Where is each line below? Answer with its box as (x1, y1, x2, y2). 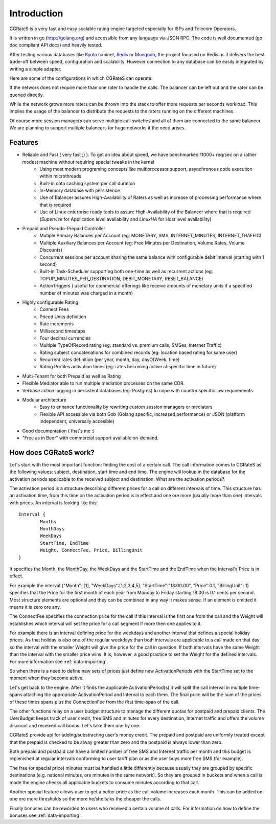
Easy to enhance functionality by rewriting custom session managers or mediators (39, 404, 213, 410)
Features (9, 138, 38, 147)
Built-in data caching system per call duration (39, 180, 135, 186)
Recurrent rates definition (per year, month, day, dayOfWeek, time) (39, 357, 180, 363)
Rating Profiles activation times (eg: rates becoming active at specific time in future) (39, 364, 216, 370)
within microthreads (39, 173, 82, 179)
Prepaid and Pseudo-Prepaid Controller (22, 226, 106, 232)
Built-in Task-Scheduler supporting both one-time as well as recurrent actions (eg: (39, 269, 213, 275)
